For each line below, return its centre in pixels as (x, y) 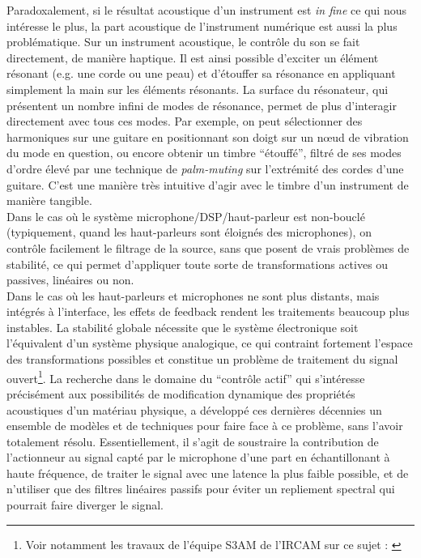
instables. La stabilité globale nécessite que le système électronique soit (183, 327)
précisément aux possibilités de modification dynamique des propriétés (181, 393)
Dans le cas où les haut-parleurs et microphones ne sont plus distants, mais (193, 295)
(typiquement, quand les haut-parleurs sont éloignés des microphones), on (189, 232)
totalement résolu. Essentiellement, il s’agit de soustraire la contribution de (193, 441)
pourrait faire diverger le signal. (85, 505)
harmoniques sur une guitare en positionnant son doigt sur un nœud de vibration (208, 136)
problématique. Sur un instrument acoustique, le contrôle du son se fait (183, 42)
